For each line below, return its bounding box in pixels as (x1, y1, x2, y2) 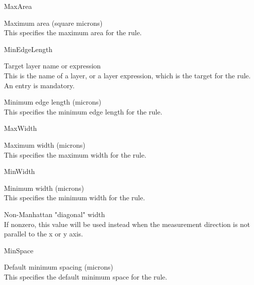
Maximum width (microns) (4, 139, 85, 150)
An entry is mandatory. (4, 80, 75, 90)
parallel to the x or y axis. (4, 228, 83, 239)
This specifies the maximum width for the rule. (4, 149, 147, 160)
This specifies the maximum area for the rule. (4, 27, 142, 38)
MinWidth (4, 166, 35, 176)
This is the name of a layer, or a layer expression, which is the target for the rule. (4, 70, 251, 80)
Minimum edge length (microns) (4, 97, 101, 107)
